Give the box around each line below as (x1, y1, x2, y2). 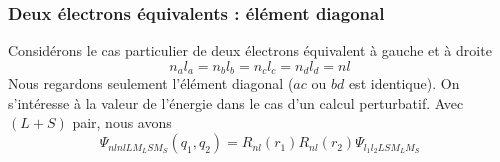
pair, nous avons (72, 112, 172, 133)
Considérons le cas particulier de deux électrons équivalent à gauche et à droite (8, 40, 492, 61)
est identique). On (348, 73, 460, 94)
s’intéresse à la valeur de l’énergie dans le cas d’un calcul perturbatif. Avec (8, 92, 464, 113)
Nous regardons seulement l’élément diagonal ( (8, 73, 294, 94)
